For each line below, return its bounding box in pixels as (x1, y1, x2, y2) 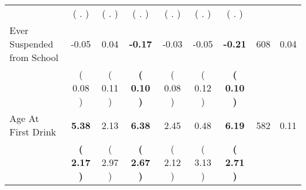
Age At (9, 111, 39, 125)
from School (9, 50, 59, 64)
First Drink (9, 125, 56, 138)
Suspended (9, 37, 54, 50)
